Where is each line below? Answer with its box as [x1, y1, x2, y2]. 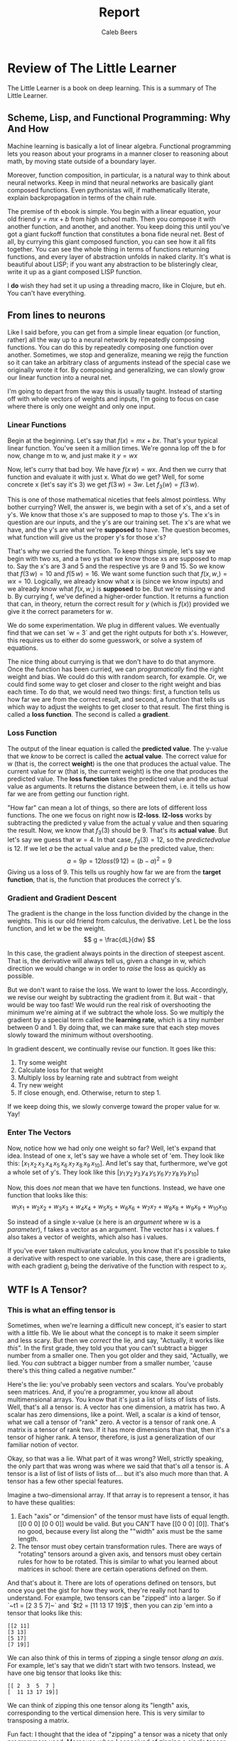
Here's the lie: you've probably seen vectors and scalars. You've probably [7, 1380, 224, 1389]
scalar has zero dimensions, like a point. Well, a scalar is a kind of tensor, [7, 1411, 221, 1419]
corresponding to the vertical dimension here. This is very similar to [7, 1709, 205, 1718]
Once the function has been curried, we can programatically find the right [7, 665, 224, 673]
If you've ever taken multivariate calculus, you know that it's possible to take [7, 1246, 231, 1254]
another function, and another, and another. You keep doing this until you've [7, 222, 230, 231]
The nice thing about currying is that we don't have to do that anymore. [7, 658, 216, 666]
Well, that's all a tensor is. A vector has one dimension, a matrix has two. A [7, 1403, 225, 1411]
